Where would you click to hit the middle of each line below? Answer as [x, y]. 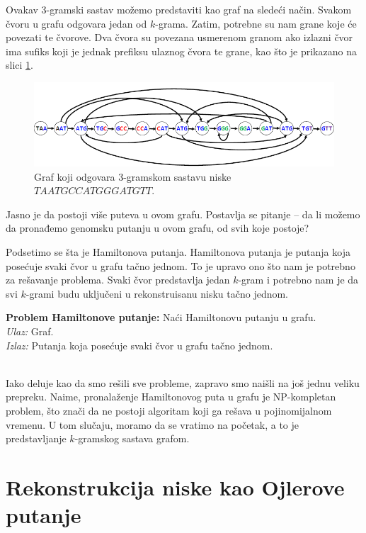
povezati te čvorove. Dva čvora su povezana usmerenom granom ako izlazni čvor [179, 37]
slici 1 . [19, 65]
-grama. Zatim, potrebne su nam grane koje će [256, 23]
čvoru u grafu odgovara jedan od [76, 23]
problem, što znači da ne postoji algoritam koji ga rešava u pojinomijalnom [169, 410]
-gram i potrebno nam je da [298, 280]
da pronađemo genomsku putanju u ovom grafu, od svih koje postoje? [158, 228]
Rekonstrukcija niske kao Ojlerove [175, 487]
